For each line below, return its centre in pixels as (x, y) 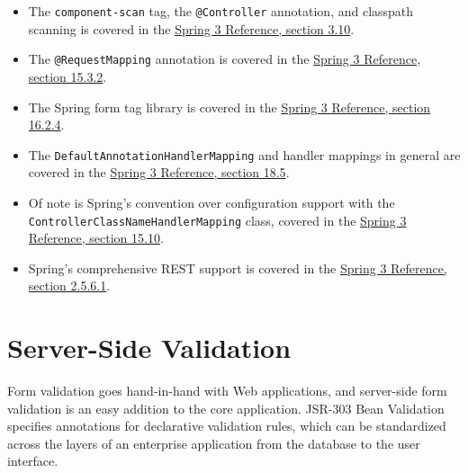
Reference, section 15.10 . (96, 238)
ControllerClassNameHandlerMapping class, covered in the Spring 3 (217, 220)
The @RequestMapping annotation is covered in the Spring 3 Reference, (225, 59)
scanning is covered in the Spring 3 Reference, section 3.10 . (191, 28)
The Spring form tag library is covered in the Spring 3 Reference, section (229, 107)
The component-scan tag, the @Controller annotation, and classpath (221, 11)
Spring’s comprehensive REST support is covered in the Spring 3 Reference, (238, 268)
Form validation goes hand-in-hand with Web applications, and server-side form (227, 391)
